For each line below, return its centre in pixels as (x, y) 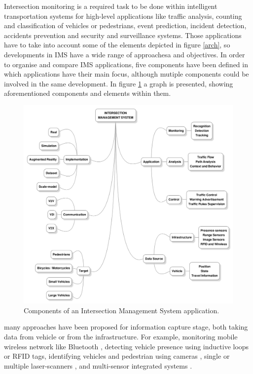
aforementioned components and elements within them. (88, 93)
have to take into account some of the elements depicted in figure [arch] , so (117, 45)
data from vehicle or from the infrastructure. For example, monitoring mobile (121, 336)
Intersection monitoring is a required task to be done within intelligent (111, 6)
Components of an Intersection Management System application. (122, 310)
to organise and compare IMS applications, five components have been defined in (126, 64)
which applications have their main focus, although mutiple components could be (126, 74)
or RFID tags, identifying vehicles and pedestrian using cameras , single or (117, 356)
